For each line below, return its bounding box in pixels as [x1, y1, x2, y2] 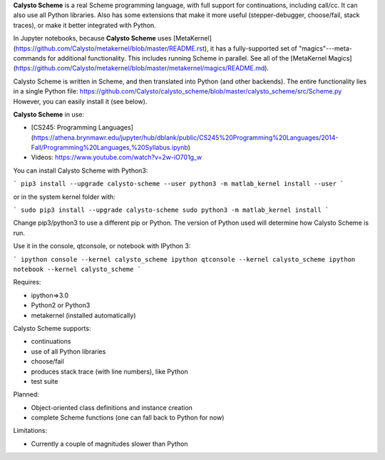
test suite [31, 377, 58, 385]
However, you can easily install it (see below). [13, 97, 148, 106]
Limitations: [13, 426, 48, 435]
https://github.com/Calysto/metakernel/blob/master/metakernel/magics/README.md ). [15, 64, 269, 73]
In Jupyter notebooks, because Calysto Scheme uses [13, 34, 172, 43]
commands [13, 53, 46, 62]
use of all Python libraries [31, 347, 106, 356]
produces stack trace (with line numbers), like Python [31, 367, 188, 376]
